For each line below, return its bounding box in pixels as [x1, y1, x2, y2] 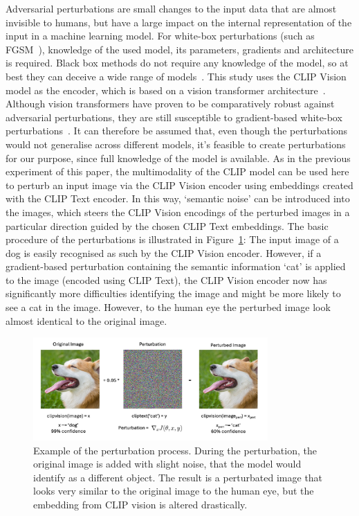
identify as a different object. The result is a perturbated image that [33, 470, 323, 484]
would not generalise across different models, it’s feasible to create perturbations [6, 136, 346, 151]
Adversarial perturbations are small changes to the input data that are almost [6, 1, 337, 15]
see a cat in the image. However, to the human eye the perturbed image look [6, 300, 331, 314]
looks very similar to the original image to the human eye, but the [33, 483, 314, 498]
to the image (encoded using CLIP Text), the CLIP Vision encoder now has [6, 272, 327, 287]
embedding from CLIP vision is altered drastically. [33, 497, 248, 511]
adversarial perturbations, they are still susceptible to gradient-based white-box [6, 109, 342, 124]
